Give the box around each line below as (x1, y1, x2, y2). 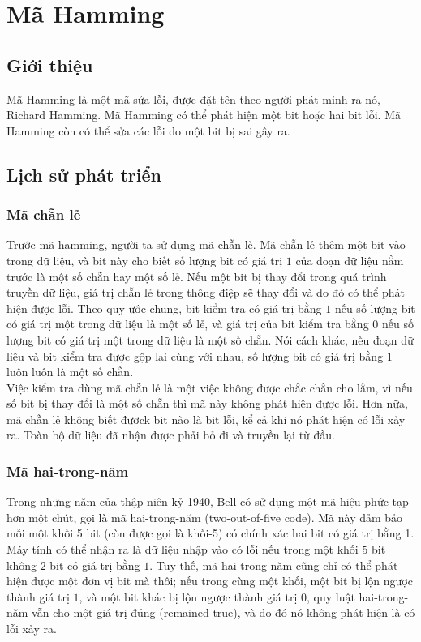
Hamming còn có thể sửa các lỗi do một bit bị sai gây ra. (6, 122, 290, 139)
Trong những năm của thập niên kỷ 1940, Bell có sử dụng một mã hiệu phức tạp (6, 493, 409, 510)
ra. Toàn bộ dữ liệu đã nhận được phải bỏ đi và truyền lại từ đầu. (6, 426, 335, 443)
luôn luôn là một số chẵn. (6, 363, 134, 380)
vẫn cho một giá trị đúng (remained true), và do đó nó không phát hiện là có (32, 604, 415, 621)
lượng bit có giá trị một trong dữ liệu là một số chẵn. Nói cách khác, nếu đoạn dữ (6, 331, 414, 348)
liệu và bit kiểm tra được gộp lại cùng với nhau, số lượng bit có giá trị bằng (6, 347, 384, 364)
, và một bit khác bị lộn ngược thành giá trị (79, 588, 298, 605)
